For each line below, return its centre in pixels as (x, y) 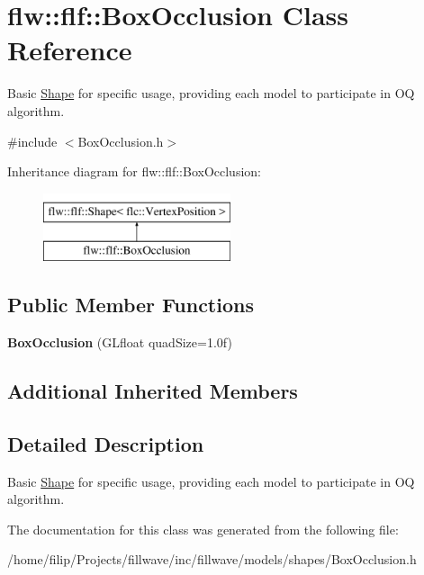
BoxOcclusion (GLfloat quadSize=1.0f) (120, 342)
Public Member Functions (131, 305)
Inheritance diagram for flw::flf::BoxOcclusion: (134, 171)
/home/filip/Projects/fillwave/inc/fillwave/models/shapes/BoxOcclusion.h (212, 559)
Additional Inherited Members (153, 391)
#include (32, 141)
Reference (70, 50)
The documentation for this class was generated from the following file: (203, 529)
